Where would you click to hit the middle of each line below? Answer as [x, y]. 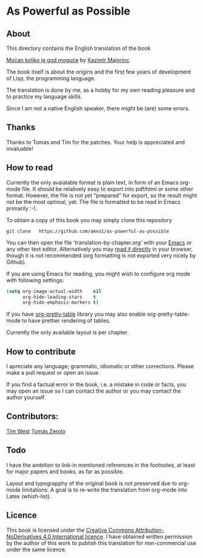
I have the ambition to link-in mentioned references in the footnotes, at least [101, 465]
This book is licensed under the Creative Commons [70, 530]
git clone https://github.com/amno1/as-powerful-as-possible [88, 231]
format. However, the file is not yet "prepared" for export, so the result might [102, 195]
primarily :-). [22, 208]
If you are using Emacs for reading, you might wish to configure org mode [98, 274]
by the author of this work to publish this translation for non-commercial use [101, 543]
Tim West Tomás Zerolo [36, 431]
